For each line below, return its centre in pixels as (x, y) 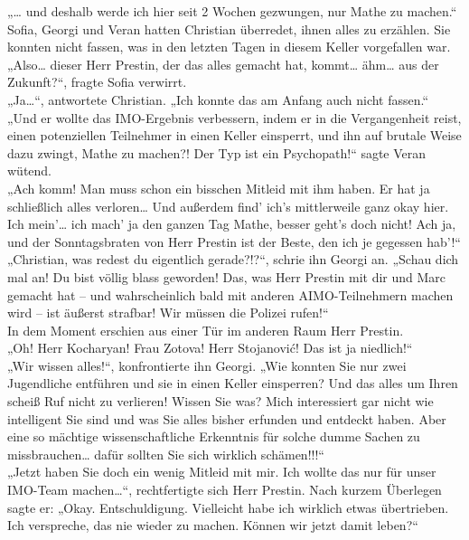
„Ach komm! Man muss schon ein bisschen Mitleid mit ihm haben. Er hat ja (219, 188)
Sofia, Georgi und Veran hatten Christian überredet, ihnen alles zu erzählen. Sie (229, 28)
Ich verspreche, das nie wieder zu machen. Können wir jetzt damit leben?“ (213, 525)
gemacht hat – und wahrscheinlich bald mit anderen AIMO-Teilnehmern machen (230, 294)
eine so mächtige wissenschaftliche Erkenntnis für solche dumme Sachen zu (214, 436)
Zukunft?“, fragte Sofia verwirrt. (97, 82)
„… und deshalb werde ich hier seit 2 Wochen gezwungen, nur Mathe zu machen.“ (232, 11)
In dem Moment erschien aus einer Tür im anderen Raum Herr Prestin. (206, 330)
